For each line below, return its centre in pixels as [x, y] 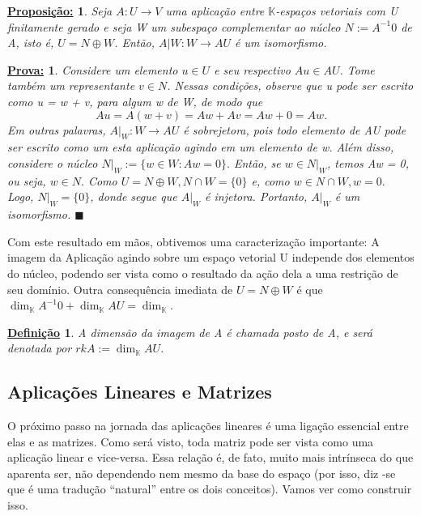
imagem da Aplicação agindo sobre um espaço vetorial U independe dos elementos [211, 257]
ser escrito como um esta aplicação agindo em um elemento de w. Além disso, [201, 147]
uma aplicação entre [215, 11]
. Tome [357, 69]
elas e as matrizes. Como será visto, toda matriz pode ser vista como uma [191, 441]
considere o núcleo [53, 162]
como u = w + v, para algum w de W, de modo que [135, 101]
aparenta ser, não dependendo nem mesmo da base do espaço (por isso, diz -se [202, 473]
